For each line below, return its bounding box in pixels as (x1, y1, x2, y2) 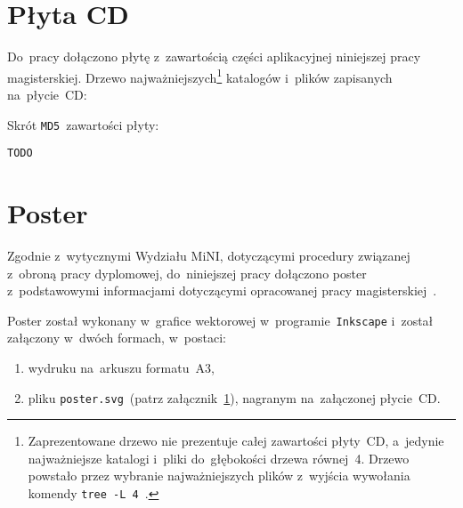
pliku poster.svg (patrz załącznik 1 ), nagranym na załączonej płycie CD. (28, 388, 441, 407)
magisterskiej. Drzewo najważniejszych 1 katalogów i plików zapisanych (7, 65, 393, 86)
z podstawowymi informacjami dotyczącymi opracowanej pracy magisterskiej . (7, 281, 437, 300)
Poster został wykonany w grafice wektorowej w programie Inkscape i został (7, 310, 434, 329)
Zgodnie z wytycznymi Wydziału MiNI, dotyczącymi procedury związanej (7, 246, 410, 264)
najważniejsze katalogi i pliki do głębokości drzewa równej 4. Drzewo (28, 448, 410, 467)
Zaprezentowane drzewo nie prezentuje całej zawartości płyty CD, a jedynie (28, 431, 444, 450)
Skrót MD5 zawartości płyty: (7, 115, 159, 133)
